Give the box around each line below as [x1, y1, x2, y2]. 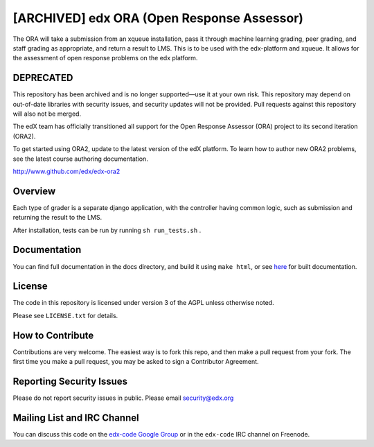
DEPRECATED [12, 72, 73, 84]
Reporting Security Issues [12, 375, 128, 387]
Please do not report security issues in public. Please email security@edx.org [12, 394, 234, 402]
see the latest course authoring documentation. [12, 155, 148, 163]
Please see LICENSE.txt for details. [12, 311, 118, 319]
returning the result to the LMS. [12, 213, 103, 222]
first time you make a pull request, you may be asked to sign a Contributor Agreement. [12, 358, 259, 366]
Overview [12, 185, 56, 197]
